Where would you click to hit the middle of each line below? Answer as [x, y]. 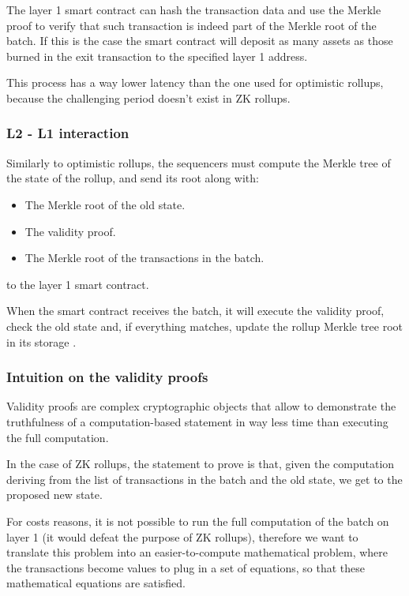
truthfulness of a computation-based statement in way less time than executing [197, 421]
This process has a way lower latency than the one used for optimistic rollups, [195, 82]
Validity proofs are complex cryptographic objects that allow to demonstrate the [201, 406]
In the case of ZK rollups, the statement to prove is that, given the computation [201, 464]
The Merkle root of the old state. [105, 204]
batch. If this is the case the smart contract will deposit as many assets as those [200, 41]
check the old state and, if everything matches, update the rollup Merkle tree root [205, 326]
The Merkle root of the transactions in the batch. [144, 258]
